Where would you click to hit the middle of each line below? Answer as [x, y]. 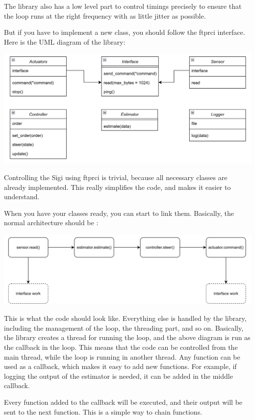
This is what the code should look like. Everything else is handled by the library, [125, 318]
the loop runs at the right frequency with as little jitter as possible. [105, 15]
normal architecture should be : [51, 223]
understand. [22, 197]
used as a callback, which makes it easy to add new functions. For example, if [120, 366]
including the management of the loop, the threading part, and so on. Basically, [124, 328]
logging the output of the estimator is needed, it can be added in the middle [118, 376]
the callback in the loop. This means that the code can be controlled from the [121, 347]
